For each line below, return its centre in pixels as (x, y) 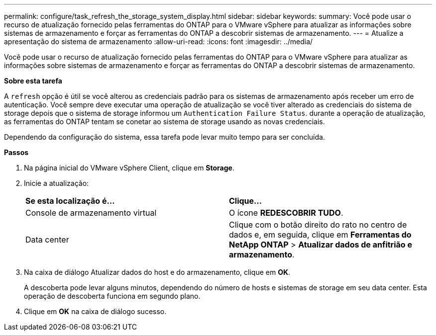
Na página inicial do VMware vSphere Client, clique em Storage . (129, 168)
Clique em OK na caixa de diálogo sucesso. (95, 311)
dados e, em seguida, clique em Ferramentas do (320, 235)
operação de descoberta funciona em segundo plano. (112, 296)
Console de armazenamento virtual (91, 213)
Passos (16, 152)
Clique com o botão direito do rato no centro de (318, 225)
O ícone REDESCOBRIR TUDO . (286, 213)
